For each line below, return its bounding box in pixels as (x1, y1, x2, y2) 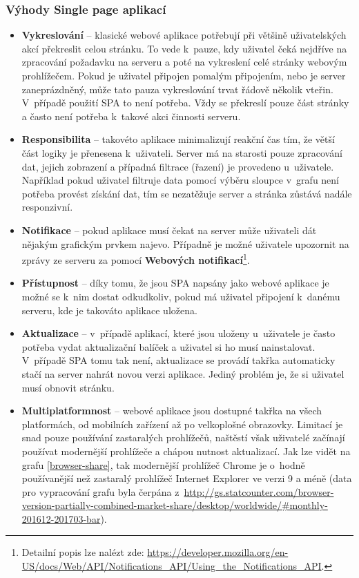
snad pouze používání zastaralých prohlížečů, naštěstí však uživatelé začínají (21, 430, 345, 445)
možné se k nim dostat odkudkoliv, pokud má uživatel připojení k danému (21, 289, 340, 303)
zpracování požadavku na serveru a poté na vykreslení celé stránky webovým (21, 55, 347, 69)
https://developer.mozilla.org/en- (147, 545, 289, 559)
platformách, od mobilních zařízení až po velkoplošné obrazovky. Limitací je (21, 416, 343, 431)
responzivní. (21, 200, 73, 214)
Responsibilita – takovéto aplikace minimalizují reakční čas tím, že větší (21, 132, 335, 146)
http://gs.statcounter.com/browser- (184, 484, 334, 499)
